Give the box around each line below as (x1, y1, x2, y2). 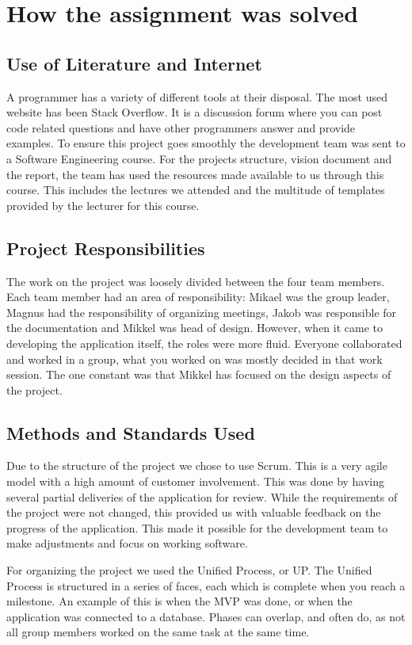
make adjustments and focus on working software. (6, 535, 248, 551)
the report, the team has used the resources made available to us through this (6, 166, 384, 182)
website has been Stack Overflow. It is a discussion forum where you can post (6, 104, 383, 120)
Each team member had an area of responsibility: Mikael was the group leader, (6, 288, 390, 305)
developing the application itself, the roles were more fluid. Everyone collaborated (6, 334, 402, 351)
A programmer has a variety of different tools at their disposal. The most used (6, 88, 387, 105)
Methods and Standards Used (6, 420, 255, 445)
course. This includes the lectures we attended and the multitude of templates (6, 181, 385, 198)
